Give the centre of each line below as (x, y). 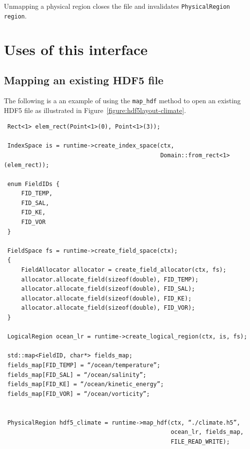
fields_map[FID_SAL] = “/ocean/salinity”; (77, 375)
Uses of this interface (76, 49)
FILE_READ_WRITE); (200, 441)
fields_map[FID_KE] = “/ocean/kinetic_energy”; (86, 384)
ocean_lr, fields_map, (207, 432)
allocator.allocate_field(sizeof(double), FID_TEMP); (110, 279)
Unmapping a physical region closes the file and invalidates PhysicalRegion (117, 6)
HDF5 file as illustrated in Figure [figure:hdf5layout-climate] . (95, 110)
